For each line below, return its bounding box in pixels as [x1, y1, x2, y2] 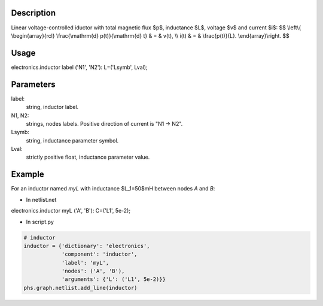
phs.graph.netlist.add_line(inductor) [23, 284, 138, 291]
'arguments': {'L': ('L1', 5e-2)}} [61, 276, 166, 283]
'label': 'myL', [61, 259, 109, 266]
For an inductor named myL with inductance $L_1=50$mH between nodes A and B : [11, 185, 215, 192]
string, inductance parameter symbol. [26, 137, 119, 144]
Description [11, 8, 56, 18]
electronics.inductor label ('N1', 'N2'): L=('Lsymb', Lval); [11, 63, 148, 71]
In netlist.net [26, 196, 57, 203]
